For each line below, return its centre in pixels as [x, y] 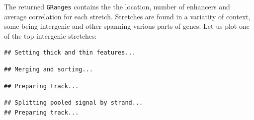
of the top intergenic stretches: [50, 35]
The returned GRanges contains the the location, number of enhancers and [117, 6]
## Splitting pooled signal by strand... [74, 103]
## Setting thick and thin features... [70, 53]
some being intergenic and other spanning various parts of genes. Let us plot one [127, 26]
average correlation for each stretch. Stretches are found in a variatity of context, [127, 16]
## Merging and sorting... [48, 70]
